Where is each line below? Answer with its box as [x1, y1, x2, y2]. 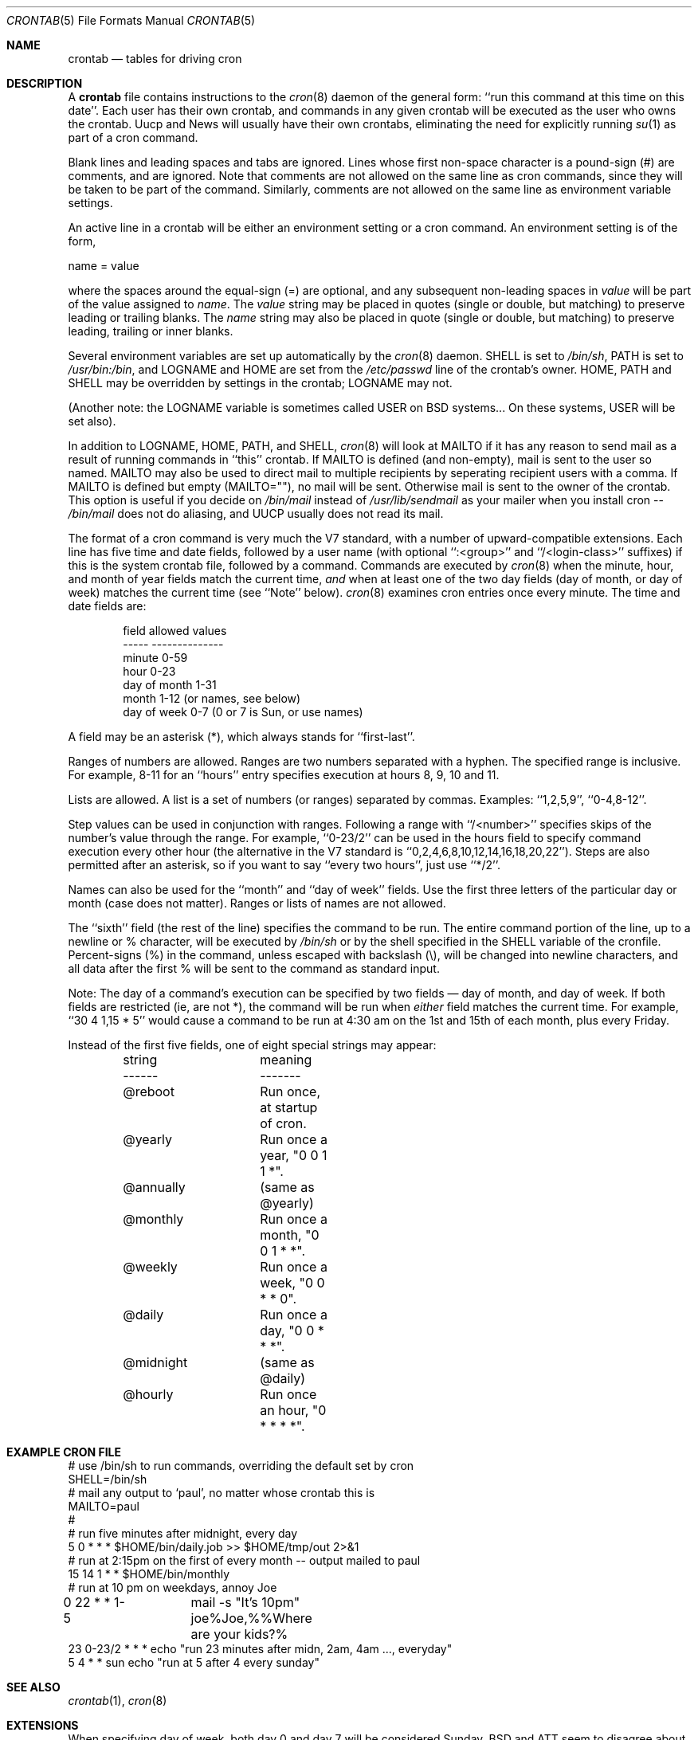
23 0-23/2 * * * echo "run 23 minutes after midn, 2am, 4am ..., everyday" [68, 1642, 453, 1656]
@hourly [123, 1386, 174, 1402]
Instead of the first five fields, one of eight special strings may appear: [68, 1038, 437, 1052]
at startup [260, 1099, 318, 1115]
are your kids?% [190, 1626, 288, 1642]
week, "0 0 [260, 1275, 325, 1291]
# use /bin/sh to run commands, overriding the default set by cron [68, 1459, 414, 1472]
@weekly [123, 1259, 178, 1275]
